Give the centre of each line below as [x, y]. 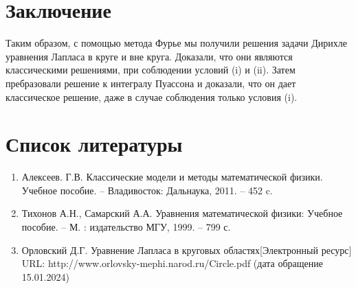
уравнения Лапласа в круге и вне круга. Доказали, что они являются [149, 56]
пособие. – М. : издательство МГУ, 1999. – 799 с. [126, 227]
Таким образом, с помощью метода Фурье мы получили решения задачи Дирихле [176, 43]
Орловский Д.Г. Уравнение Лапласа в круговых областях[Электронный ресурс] [187, 250]
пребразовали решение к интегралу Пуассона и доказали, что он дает [151, 83]
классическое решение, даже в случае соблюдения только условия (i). [152, 96]
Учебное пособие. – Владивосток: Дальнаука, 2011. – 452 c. [147, 190]
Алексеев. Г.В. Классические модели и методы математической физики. [172, 177]
